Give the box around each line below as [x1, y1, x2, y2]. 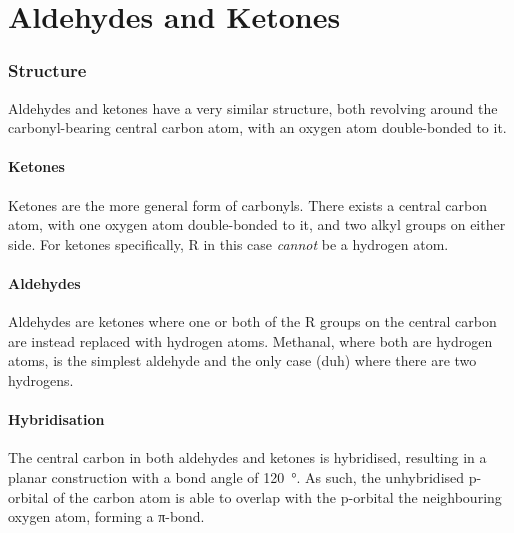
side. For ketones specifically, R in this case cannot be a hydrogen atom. [8, 233, 449, 254]
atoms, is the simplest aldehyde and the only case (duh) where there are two [8, 350, 477, 371]
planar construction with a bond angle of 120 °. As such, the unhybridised [8, 466, 465, 487]
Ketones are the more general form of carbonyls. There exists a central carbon [8, 194, 487, 215]
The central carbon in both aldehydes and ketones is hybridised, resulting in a [8, 447, 487, 468]
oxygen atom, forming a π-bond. [8, 506, 205, 527]
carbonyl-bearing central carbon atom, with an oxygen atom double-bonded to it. [8, 117, 507, 138]
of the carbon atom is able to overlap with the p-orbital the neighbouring [53, 486, 502, 507]
